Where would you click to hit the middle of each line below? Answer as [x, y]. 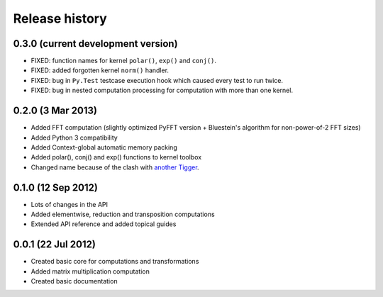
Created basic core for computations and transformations [115, 262]
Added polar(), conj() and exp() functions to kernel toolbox [116, 157]
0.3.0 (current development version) [95, 44]
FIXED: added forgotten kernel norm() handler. [100, 70]
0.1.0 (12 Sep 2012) [56, 187]
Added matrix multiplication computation [90, 271]
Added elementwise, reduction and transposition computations [123, 214]
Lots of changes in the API [69, 204]
